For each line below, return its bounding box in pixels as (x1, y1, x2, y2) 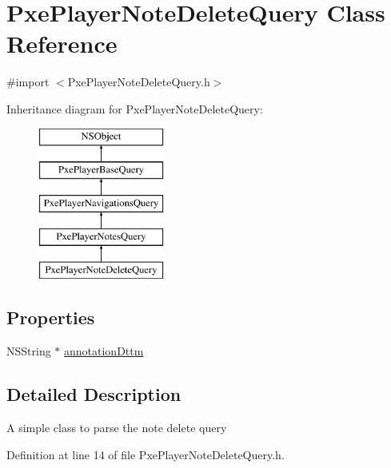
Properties (6, 305, 95, 330)
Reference (6, 27, 118, 60)
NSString (6, 343, 51, 359)
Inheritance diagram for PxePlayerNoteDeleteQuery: (6, 100, 263, 117)
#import (6, 73, 50, 90)
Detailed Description (6, 382, 182, 407)
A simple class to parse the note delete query (6, 419, 227, 436)
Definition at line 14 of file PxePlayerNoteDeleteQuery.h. (6, 446, 285, 462)
